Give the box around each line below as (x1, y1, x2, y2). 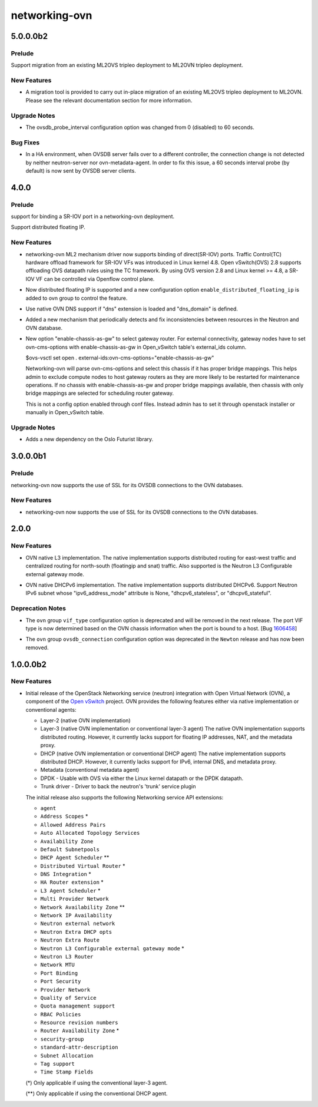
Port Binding (40, 970, 78, 976)
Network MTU (40, 961, 75, 969)
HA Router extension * (40, 878, 104, 886)
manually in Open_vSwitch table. (25, 409, 104, 416)
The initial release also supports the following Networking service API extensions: (25, 794, 224, 801)
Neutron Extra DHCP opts (40, 928, 112, 935)
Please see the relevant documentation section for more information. (25, 97, 193, 104)
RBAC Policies (40, 1011, 81, 1017)
